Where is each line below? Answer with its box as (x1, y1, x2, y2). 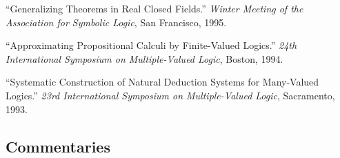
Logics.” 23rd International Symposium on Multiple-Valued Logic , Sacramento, (6, 88, 335, 102)
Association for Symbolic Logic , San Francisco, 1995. (6, 14, 227, 29)
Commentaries (6, 135, 110, 157)
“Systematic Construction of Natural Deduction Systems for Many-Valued (6, 75, 319, 89)
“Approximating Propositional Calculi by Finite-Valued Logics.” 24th (6, 38, 297, 52)
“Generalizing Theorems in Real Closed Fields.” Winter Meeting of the (6, 1, 303, 15)
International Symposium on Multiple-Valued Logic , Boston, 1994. (6, 51, 283, 66)
